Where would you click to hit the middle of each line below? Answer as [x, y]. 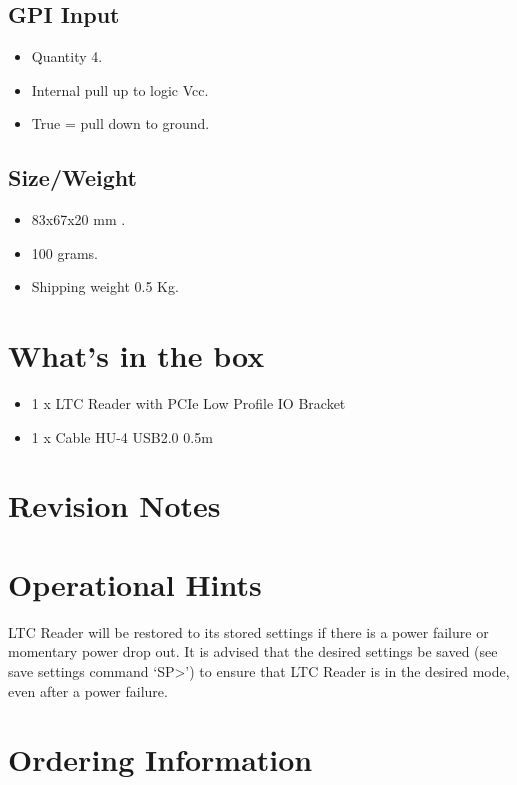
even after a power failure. [88, 690]
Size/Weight [72, 177]
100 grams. [65, 252]
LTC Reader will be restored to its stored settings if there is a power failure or [248, 631]
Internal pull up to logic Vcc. [120, 89]
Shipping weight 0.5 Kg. [105, 286]
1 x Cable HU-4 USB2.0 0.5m [122, 436]
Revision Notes [114, 505]
